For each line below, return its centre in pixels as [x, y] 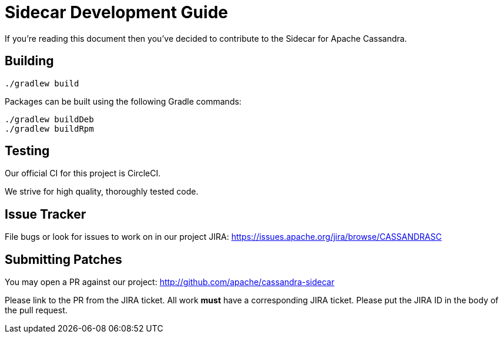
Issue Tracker [46, 214]
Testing [27, 151]
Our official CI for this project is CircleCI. [83, 173]
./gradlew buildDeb [49, 119]
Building [29, 61]
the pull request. [36, 310]
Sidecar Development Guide [116, 12]
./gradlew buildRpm [49, 128]
